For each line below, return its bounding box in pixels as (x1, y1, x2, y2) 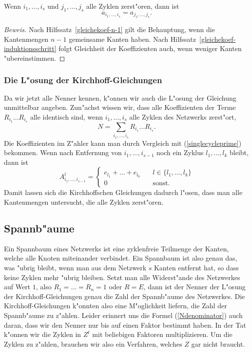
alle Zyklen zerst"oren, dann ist (86, 1, 179, 11)
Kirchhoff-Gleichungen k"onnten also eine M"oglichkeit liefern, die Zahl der (4, 300, 227, 311)
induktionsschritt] (4, 43, 57, 53)
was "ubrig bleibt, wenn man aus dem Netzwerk (4, 262, 147, 272)
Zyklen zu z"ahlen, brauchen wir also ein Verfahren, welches (4, 338, 182, 349)
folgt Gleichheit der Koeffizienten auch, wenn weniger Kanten (58, 43, 242, 53)
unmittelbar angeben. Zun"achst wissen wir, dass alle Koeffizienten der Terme (4, 102, 236, 112)
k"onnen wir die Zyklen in (4, 329, 81, 339)
